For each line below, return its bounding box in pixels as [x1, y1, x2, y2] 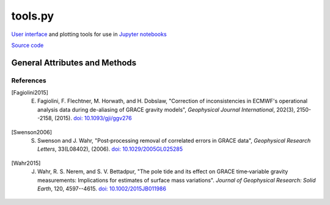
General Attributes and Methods [11, 57, 137, 68]
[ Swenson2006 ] [11, 128, 52, 135]
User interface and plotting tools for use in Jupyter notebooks [11, 31, 167, 38]
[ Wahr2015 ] [11, 159, 41, 167]
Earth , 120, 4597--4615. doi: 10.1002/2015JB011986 [37, 185, 166, 192]
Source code [11, 41, 44, 49]
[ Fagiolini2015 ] [11, 89, 49, 96]
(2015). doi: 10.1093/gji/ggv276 [54, 115, 132, 122]
